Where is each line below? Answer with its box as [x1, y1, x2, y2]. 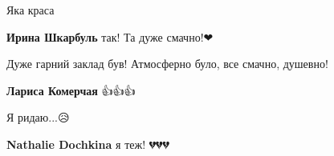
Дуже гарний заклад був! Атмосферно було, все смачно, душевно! [6, 55, 328, 72]
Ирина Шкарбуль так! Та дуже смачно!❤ [6, 28, 214, 45]
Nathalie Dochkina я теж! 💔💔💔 [6, 135, 169, 152]
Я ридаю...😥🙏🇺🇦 [6, 109, 79, 126]
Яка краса [6, 2, 55, 18]
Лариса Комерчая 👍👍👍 [6, 82, 136, 98]
